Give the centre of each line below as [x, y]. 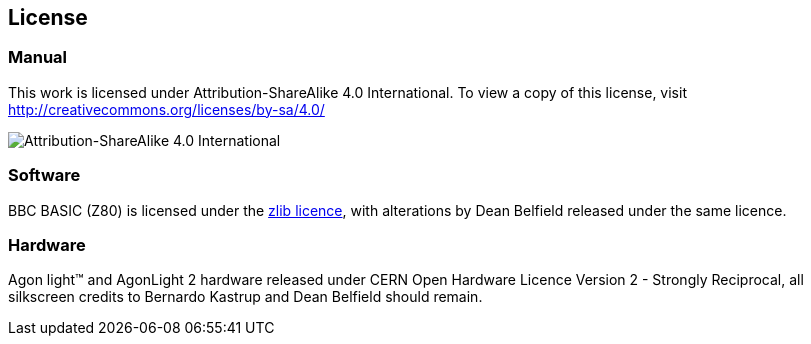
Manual [38, 57]
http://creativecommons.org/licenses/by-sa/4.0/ [166, 109]
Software [44, 175]
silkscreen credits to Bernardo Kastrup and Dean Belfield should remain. [245, 297]
